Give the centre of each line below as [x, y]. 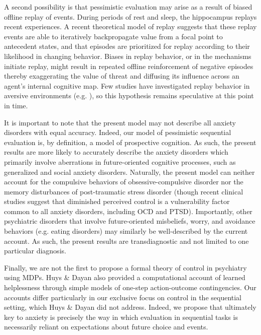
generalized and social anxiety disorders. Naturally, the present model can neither [129, 172]
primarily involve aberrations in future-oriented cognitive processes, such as [120, 161]
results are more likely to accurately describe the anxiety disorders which [116, 152]
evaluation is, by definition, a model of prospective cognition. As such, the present [130, 142]
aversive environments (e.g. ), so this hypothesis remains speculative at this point [129, 95]
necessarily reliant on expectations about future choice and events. [106, 327]
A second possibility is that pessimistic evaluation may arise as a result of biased [128, 7]
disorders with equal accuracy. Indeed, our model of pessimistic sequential [118, 132]
